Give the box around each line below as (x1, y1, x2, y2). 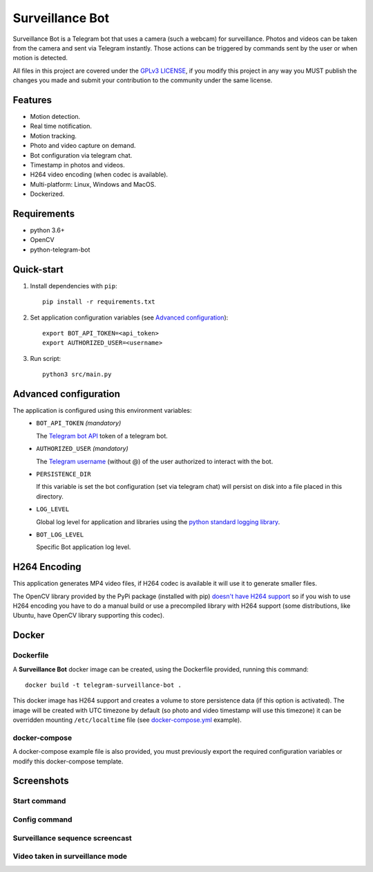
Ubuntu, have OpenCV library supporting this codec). (12, 611, 165, 620)
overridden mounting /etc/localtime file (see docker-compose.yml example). (12, 716, 242, 724)
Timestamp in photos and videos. (30, 160, 125, 169)
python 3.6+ (30, 226, 65, 234)
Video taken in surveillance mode (12, 851, 128, 861)
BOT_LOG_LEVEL (36, 530, 84, 539)
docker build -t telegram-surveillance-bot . (25, 681, 182, 689)
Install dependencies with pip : (30, 281, 117, 290)
